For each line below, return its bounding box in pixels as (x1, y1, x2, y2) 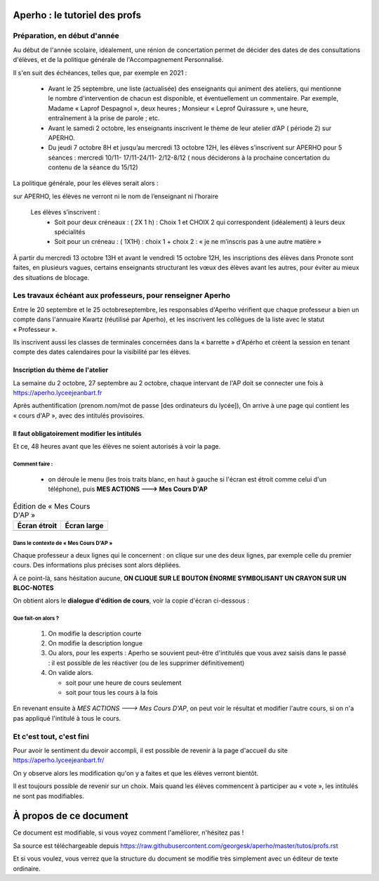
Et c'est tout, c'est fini (13, 731, 89, 741)
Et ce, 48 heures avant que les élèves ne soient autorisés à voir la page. (13, 442, 221, 451)
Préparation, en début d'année (13, 31, 119, 41)
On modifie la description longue (48, 639, 143, 648)
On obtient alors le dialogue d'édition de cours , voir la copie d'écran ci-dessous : (13, 596, 249, 605)
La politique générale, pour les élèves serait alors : (13, 179, 159, 188)
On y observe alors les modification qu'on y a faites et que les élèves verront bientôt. (13, 769, 259, 777)
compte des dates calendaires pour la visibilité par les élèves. (13, 348, 191, 356)
